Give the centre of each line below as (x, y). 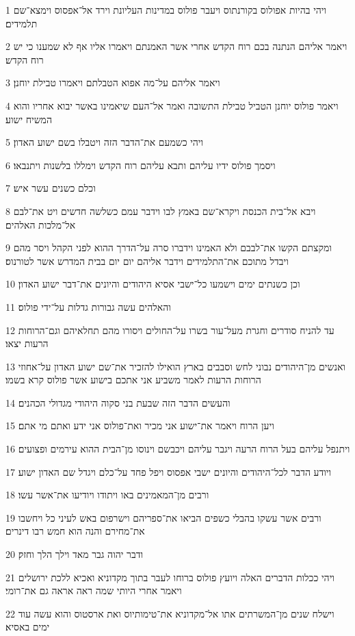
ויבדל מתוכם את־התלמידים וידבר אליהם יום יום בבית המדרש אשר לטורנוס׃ (147, 260)
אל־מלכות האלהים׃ (41, 224)
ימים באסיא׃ (28, 627)
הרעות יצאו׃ (27, 343)
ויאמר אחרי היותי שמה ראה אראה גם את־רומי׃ (94, 590)
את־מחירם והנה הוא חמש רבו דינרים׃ (75, 531)
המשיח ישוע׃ (29, 119)
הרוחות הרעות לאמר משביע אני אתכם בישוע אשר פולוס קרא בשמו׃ (133, 380)
